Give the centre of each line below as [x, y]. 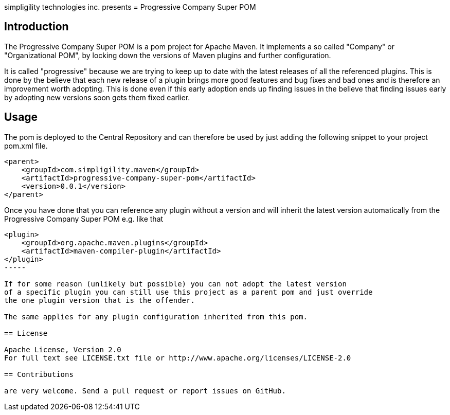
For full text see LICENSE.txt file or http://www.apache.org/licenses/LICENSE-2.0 [178, 358]
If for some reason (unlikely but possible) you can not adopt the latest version [175, 284]
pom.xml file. [26, 146]
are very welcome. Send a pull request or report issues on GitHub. [145, 391]
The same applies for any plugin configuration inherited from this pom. [156, 317]
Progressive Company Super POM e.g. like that [84, 219]
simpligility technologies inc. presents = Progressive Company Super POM [130, 7]
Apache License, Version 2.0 [63, 349]
